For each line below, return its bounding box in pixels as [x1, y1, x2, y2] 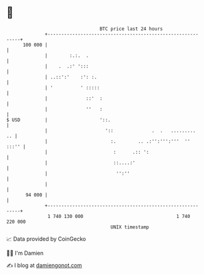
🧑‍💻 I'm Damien [6, 249, 44, 257]
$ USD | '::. [6, 116, 111, 123]
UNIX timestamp [110, 224, 149, 230]
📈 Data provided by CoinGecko [6, 235, 86, 243]
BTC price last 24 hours [99, 26, 164, 32]
